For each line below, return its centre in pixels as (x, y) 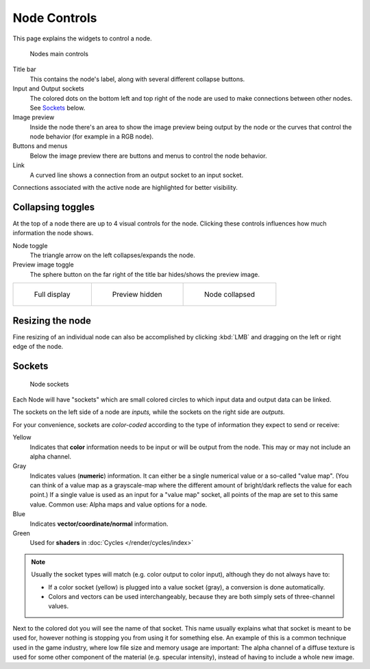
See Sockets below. (58, 108)
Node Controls (55, 18)
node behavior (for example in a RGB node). (92, 136)
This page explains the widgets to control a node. (82, 38)
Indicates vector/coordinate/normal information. (99, 524)
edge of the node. (38, 347)
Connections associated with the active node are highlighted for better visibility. (125, 188)
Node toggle (30, 245)
